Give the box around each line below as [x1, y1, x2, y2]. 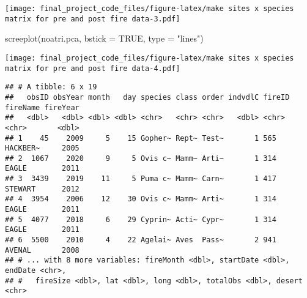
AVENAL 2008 [5, 245, 80, 255]
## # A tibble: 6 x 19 [5, 83, 97, 92]
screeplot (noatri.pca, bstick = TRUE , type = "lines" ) [5, 32, 204, 45]
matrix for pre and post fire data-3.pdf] [5, 14, 180, 23]
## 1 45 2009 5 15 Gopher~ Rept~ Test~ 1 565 [5, 133, 276, 143]
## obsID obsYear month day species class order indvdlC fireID [5, 92, 290, 102]
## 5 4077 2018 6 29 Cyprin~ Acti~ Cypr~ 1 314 [5, 215, 276, 224]
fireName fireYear [5, 103, 80, 112]
